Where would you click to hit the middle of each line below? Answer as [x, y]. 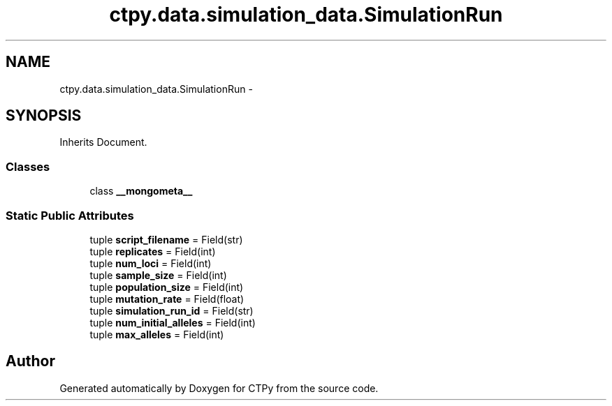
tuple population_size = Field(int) [167, 287]
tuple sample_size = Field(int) [158, 275]
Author [30, 361]
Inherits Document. [103, 142]
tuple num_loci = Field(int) [151, 263]
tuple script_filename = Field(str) [166, 239]
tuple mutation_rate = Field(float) [167, 299]
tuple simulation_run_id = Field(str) [172, 310]
